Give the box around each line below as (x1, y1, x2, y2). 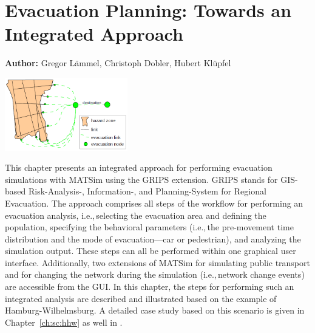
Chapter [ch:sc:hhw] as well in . (5, 315, 123, 328)
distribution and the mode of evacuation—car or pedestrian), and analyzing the (5, 232, 301, 245)
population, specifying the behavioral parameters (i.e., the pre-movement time (5, 221, 294, 233)
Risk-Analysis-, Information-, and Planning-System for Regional (28, 185, 266, 197)
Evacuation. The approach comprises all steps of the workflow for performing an (5, 196, 303, 209)
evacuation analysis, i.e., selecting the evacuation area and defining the (5, 208, 266, 221)
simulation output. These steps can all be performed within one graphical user (5, 244, 296, 257)
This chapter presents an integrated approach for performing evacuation (5, 161, 273, 174)
